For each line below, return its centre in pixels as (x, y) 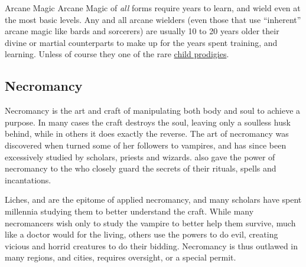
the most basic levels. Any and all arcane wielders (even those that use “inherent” (153, 19)
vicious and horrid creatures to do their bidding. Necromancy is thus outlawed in (152, 245)
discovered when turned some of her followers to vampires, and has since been (146, 145)
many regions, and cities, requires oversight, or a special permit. (121, 257)
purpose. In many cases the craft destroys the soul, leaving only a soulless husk (148, 122)
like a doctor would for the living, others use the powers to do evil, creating (141, 234)
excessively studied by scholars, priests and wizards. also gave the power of (140, 156)
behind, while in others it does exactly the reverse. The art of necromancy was (147, 133)
